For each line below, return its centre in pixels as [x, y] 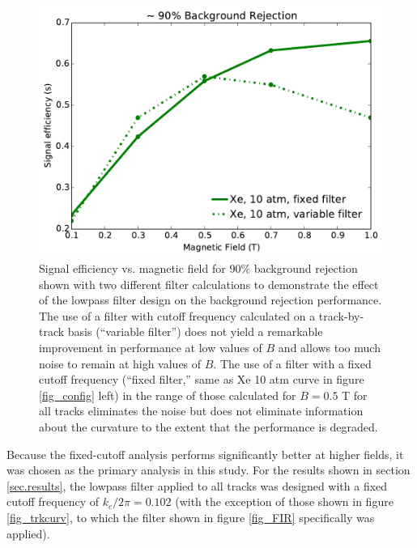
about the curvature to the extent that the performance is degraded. [208, 427]
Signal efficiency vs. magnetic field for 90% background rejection [198, 268]
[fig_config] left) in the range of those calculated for [168, 395]
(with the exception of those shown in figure [284, 501]
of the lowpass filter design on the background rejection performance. [211, 300]
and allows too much [329, 348]
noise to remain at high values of [120, 363]
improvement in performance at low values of [151, 348]
